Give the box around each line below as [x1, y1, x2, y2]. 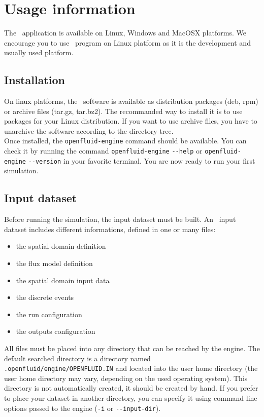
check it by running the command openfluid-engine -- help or [4, 145, 203, 156]
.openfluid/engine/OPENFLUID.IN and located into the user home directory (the [4, 363, 258, 373]
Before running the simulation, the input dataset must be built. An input [4, 214, 236, 224]
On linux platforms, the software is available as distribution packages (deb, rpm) [4, 96, 258, 106]
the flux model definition [16, 258, 93, 269]
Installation [4, 72, 65, 88]
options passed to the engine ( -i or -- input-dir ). [4, 402, 161, 413]
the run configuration [16, 309, 82, 319]
